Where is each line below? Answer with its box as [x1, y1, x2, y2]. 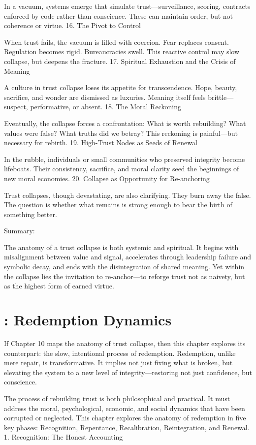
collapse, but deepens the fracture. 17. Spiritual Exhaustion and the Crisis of [4, 56, 236, 66]
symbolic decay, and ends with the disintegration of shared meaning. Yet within [4, 261, 245, 272]
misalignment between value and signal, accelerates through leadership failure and [4, 252, 252, 262]
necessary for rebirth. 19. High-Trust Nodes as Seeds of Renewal [4, 137, 197, 148]
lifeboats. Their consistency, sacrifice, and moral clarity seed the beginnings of [4, 163, 239, 174]
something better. [4, 209, 57, 219]
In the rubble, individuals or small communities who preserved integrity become [4, 154, 245, 164]
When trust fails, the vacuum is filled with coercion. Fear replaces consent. [4, 36, 229, 47]
